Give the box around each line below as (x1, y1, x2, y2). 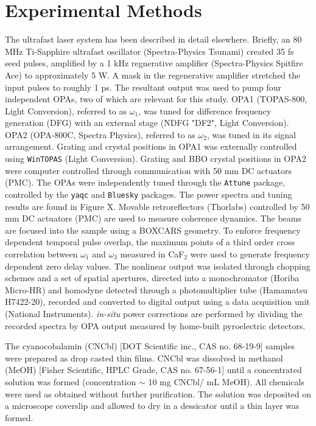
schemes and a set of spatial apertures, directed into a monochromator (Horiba (5, 271, 300, 284)
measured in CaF (120, 248, 184, 260)
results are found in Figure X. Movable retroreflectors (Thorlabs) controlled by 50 (5, 200, 310, 212)
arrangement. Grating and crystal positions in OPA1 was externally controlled (5, 140, 297, 153)
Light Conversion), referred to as (5, 104, 127, 117)
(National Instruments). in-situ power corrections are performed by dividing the (5, 307, 303, 319)
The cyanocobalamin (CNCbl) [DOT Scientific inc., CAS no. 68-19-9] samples (5, 340, 295, 352)
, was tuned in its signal (206, 128, 297, 141)
